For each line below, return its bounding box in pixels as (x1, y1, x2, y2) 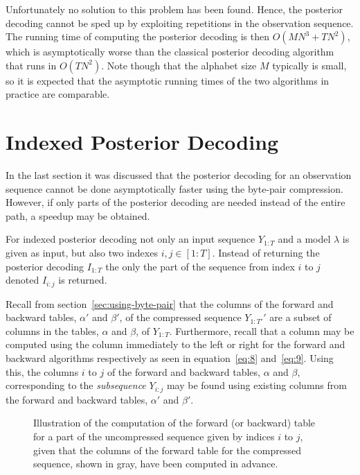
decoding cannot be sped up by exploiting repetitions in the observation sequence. (6, 15, 354, 30)
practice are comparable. (6, 87, 110, 101)
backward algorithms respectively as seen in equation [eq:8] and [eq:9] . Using (6, 351, 334, 365)
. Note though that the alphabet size (101, 58, 257, 72)
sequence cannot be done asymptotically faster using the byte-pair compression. (6, 181, 343, 196)
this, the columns (6, 364, 79, 379)
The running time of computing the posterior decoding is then (6, 29, 270, 44)
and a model (278, 232, 331, 246)
